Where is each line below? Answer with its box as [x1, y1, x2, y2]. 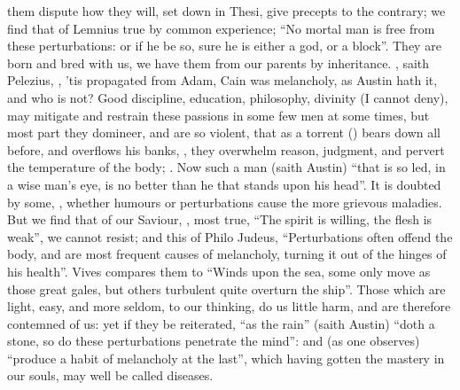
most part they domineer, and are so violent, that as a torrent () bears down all [7, 123, 441, 142]
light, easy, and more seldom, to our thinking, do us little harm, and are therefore [7, 297, 451, 316]
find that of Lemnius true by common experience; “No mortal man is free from [7, 19, 435, 37]
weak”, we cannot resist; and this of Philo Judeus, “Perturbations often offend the [7, 227, 453, 246]
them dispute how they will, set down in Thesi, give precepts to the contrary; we [7, 2, 446, 19]
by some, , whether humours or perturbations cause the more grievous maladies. [7, 192, 442, 211]
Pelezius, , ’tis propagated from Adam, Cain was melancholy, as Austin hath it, [7, 71, 438, 90]
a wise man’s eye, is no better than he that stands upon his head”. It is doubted [7, 175, 441, 193]
